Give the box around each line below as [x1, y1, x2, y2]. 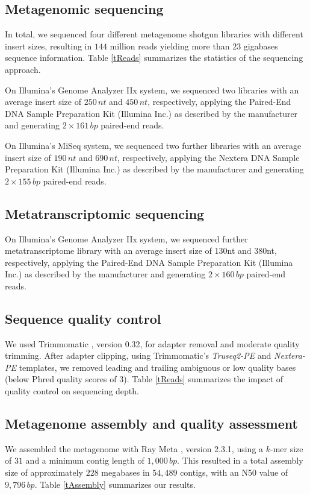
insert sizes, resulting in [5, 39, 92, 52]
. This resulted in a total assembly [177, 454, 303, 467]
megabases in [101, 466, 150, 479]
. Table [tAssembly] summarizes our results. [34, 478, 196, 490]
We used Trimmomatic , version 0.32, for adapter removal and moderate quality [5, 337, 300, 350]
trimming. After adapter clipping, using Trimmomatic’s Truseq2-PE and [5, 349, 271, 362]
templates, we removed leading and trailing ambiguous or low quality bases [19, 361, 296, 373]
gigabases [243, 39, 278, 52]
